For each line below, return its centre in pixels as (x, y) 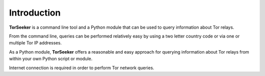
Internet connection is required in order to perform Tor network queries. (82, 68)
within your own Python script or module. (51, 59)
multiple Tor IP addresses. (35, 43)
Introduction (35, 13)
